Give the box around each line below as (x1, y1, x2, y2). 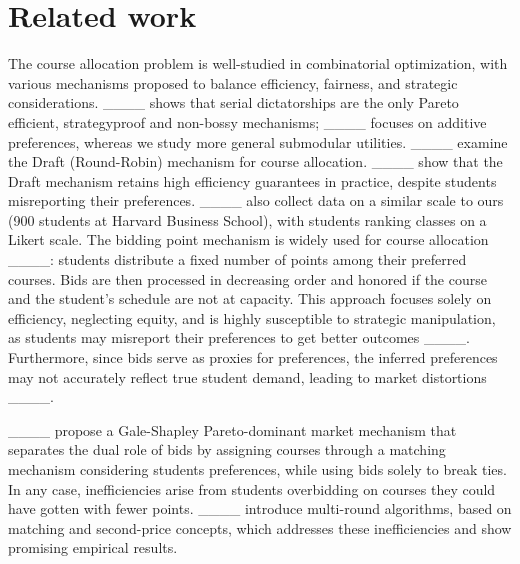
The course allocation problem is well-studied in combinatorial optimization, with (8, 53, 508, 74)
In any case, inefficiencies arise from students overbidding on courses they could (8, 478, 496, 499)
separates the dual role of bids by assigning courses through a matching (8, 439, 446, 460)
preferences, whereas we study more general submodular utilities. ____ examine (8, 131, 508, 152)
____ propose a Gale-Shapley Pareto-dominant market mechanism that (8, 419, 457, 440)
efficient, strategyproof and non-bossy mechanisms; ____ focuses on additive (8, 111, 487, 132)
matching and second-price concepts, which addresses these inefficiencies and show (8, 517, 512, 538)
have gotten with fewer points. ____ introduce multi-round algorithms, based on (8, 498, 512, 519)
